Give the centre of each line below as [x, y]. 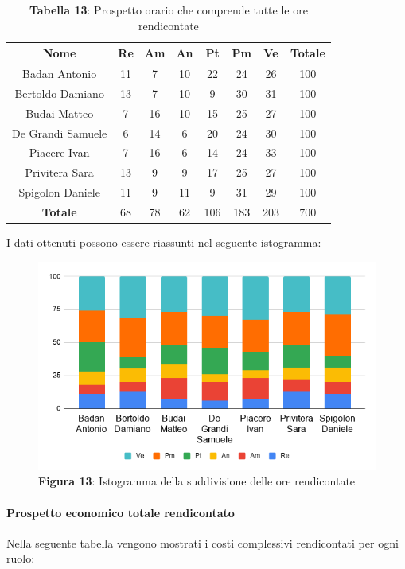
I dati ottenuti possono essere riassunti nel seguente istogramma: [164, 242]
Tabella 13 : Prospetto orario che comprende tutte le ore [168, 10]
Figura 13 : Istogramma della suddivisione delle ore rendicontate [197, 481]
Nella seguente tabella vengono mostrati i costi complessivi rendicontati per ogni [202, 542]
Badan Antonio [60, 74]
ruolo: [21, 558]
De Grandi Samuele [60, 133]
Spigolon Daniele [59, 192]
